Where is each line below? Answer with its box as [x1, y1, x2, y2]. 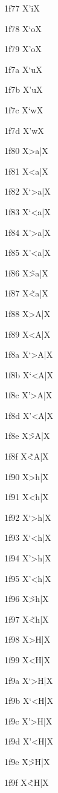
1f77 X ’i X [4, 2, 40, 14]
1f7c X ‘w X [4, 103, 43, 116]
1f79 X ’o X [4, 42, 42, 55]
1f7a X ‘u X [4, 62, 42, 75]
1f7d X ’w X [4, 124, 44, 136]
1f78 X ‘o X [4, 22, 42, 35]
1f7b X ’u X [4, 83, 43, 96]
